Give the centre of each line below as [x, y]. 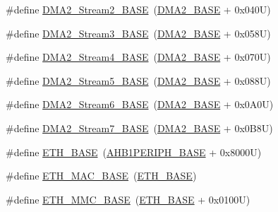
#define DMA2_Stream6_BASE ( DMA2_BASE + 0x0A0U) [140, 104]
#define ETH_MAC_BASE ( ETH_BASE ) [101, 176]
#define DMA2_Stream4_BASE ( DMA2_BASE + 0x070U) [138, 57]
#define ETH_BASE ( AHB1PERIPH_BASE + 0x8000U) [134, 152]
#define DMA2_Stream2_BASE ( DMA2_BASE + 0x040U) [138, 9]
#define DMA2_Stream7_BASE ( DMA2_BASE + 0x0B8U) [139, 128]
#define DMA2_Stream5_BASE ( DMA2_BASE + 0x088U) [138, 80]
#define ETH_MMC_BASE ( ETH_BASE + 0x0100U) [128, 199]
